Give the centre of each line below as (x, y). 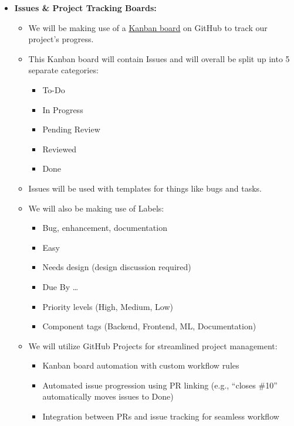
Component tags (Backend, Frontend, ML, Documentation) (149, 326)
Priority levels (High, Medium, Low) (108, 306)
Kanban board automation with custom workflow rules (141, 365)
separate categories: (63, 70)
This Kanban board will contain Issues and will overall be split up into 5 (159, 58)
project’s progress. (61, 39)
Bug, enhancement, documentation (105, 228)
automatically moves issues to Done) (108, 396)
